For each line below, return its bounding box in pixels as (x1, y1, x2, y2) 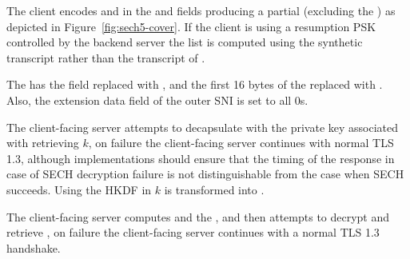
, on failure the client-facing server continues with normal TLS (88, 134, 394, 151)
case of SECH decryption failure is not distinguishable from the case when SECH (6, 165, 404, 182)
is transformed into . (164, 181, 265, 197)
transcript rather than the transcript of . (6, 49, 205, 66)
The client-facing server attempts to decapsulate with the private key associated (6, 118, 399, 135)
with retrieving (6, 134, 79, 151)
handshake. (6, 239, 61, 256)
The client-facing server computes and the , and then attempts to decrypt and (6, 208, 390, 225)
